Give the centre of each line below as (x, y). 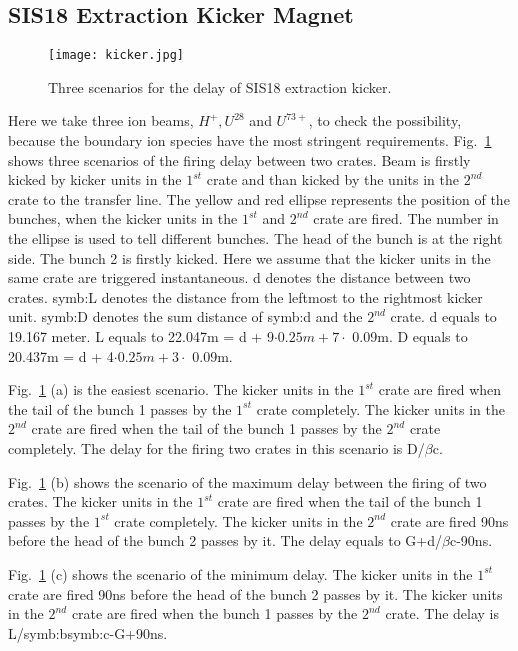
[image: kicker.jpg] (116, 55)
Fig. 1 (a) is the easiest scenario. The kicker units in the (181, 389)
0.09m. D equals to (410, 335)
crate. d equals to (443, 316)
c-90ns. (471, 540)
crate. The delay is (442, 613)
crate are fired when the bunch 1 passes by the (214, 613)
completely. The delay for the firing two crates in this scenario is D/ (216, 447)
